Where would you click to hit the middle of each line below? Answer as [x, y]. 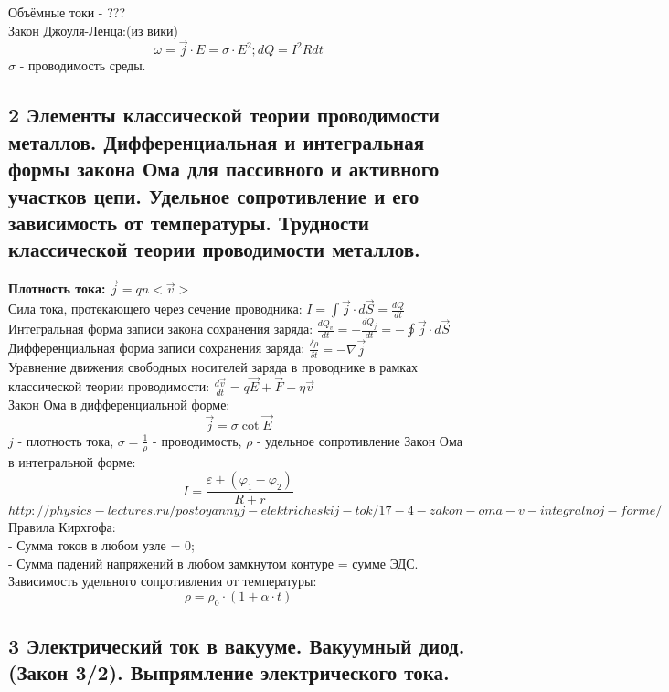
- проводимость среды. [83, 65]
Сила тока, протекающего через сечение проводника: [155, 309]
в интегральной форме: [72, 461]
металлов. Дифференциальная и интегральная [217, 141]
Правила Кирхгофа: [62, 527]
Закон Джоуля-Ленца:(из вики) [93, 30]
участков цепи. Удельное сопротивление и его [214, 195]
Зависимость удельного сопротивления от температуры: [163, 581]
